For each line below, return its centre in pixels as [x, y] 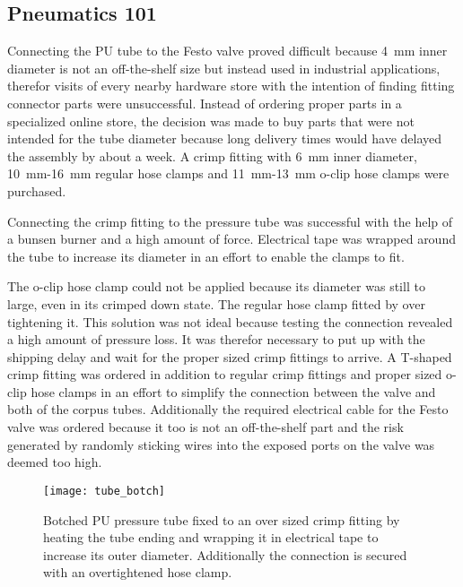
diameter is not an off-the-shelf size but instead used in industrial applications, [224, 68]
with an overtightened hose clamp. [138, 572]
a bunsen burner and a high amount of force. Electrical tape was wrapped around [231, 239]
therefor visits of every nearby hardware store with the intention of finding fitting [231, 86]
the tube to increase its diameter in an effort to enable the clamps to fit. [206, 256]
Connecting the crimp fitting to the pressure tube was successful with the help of [230, 221]
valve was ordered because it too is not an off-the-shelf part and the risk [205, 427]
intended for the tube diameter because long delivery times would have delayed [225, 138]
